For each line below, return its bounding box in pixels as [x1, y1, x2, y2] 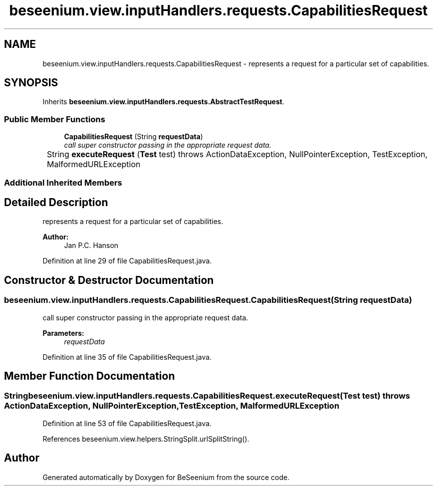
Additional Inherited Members [4, 177, 122, 188]
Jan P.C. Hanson [64, 241, 119, 250]
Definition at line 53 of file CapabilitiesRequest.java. [42, 419, 212, 428]
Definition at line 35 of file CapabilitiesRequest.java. [42, 352, 212, 361]
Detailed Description [4, 196, 108, 209]
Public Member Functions [4, 114, 105, 124]
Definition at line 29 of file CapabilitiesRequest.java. [42, 256, 212, 265]
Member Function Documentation [4, 370, 175, 383]
